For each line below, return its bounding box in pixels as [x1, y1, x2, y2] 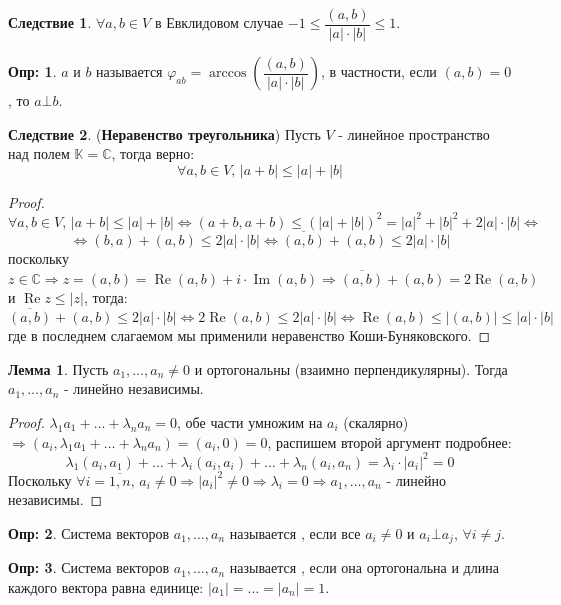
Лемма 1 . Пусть [8, 358, 109, 379]
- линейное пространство [338, 123, 490, 144]
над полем [8, 143, 70, 164]
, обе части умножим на [177, 411, 323, 432]
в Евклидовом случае [154, 12, 284, 33]
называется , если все [229, 522, 361, 543]
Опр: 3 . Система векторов [8, 557, 170, 578]
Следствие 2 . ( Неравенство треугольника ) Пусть [8, 123, 321, 144]
